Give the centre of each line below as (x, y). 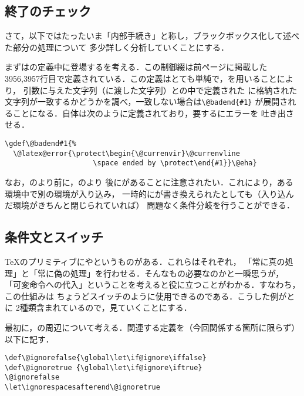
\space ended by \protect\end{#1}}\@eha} (175, 163)
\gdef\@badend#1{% (40, 144)
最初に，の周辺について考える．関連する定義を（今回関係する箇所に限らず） (152, 327)
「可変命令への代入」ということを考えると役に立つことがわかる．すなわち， (153, 284)
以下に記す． (29, 339)
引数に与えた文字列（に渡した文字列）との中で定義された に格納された (160, 90)
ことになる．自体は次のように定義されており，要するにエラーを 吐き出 (149, 113)
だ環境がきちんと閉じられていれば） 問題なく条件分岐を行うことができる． (150, 205)
